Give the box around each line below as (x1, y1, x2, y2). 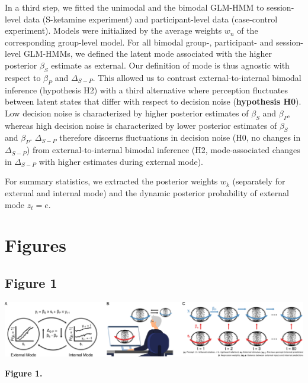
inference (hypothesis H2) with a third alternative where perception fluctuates (5, 83, 288, 96)
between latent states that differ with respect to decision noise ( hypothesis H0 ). (5, 95, 301, 108)
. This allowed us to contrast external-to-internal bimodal (92, 71, 301, 83)
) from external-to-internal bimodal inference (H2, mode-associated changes (26, 144, 300, 156)
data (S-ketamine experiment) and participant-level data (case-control (23, 12, 278, 25)
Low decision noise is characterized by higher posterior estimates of (5, 106, 249, 119)
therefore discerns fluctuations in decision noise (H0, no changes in (59, 131, 301, 144)
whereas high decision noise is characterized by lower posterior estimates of (5, 119, 277, 131)
